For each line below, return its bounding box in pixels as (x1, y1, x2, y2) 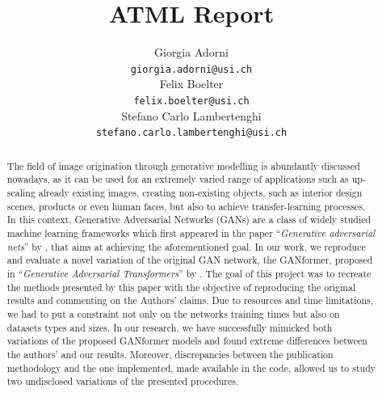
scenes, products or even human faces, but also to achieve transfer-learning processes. (6, 199, 366, 213)
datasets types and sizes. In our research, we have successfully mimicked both (6, 320, 333, 334)
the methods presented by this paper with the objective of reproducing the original (6, 280, 356, 294)
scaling (6, 185, 36, 199)
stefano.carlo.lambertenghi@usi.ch (95, 127, 288, 139)
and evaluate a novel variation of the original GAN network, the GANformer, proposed (6, 253, 373, 267)
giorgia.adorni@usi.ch (130, 63, 253, 75)
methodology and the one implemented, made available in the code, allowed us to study (6, 361, 376, 374)
